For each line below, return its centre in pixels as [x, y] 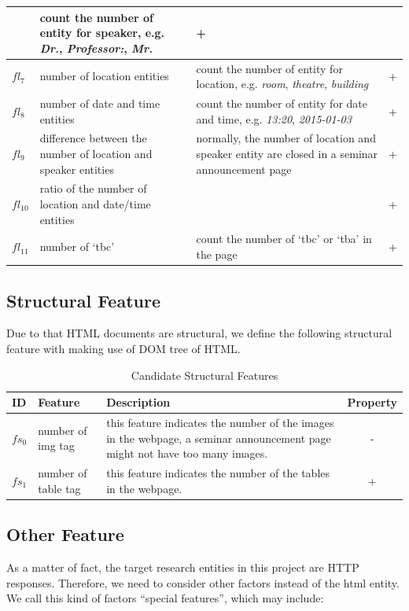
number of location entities [104, 76]
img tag [56, 445]
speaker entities [77, 169]
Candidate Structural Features [204, 375]
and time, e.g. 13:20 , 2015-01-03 [274, 118]
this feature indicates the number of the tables [218, 473]
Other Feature [65, 534]
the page [217, 254]
